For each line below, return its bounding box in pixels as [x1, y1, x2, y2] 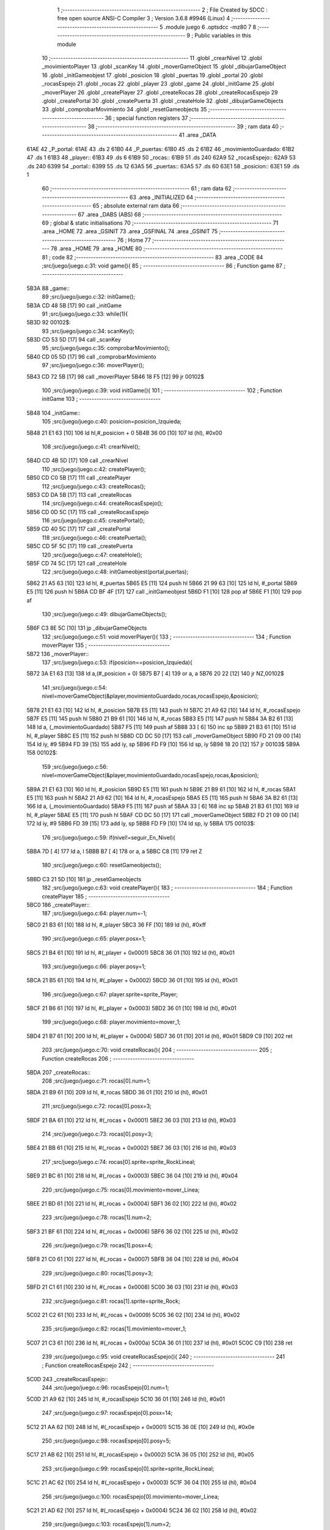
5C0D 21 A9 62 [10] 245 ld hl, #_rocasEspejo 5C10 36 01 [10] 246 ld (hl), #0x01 [26, 1395, 226, 1403]
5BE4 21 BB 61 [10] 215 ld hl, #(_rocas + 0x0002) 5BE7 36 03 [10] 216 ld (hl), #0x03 [26, 1144, 237, 1152]
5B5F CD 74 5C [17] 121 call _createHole [26, 560, 127, 567]
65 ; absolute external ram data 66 [92, 202, 180, 209]
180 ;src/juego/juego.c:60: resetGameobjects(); [42, 862, 161, 869]
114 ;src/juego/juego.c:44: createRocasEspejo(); [42, 499, 163, 507]
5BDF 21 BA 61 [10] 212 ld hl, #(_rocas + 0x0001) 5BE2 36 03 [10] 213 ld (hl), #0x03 [26, 1116, 237, 1124]
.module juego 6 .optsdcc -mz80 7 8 [164, 23, 257, 31]
